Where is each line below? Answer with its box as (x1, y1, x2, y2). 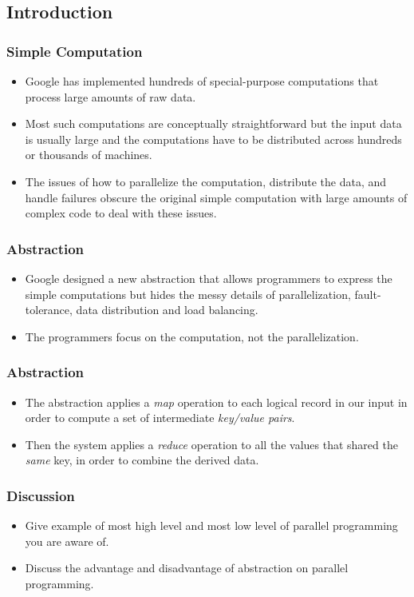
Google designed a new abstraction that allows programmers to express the (25, 269, 392, 286)
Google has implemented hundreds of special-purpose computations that (25, 73, 379, 89)
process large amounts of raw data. (25, 88, 196, 105)
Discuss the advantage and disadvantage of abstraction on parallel (25, 559, 349, 576)
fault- (354, 285, 381, 302)
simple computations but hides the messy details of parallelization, (25, 285, 351, 302)
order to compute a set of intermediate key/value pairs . (25, 409, 295, 426)
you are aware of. (25, 532, 109, 549)
